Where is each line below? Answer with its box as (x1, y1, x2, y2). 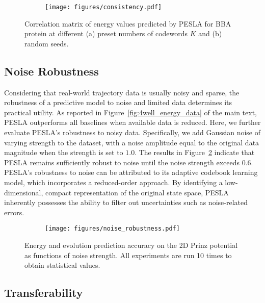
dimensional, (4, 187, 43, 197)
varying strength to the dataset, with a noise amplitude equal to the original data (4, 137, 259, 147)
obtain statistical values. (24, 260, 100, 270)
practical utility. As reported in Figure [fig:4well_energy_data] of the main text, (4, 107, 257, 117)
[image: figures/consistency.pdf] (45, 4, 162, 11)
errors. (4, 207, 24, 217)
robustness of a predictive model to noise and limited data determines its (4, 97, 232, 108)
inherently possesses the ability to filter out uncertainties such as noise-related (4, 197, 248, 208)
